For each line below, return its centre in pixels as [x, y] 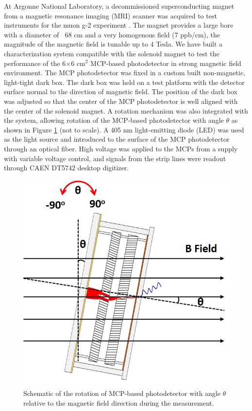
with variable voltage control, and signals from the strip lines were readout [115, 158]
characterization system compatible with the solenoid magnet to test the [112, 53]
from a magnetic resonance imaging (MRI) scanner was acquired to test [110, 15]
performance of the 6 [35, 63]
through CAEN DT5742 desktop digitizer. [67, 168]
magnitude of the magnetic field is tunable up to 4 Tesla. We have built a [113, 44]
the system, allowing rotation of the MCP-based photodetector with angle [114, 120]
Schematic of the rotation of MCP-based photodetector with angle [122, 393]
